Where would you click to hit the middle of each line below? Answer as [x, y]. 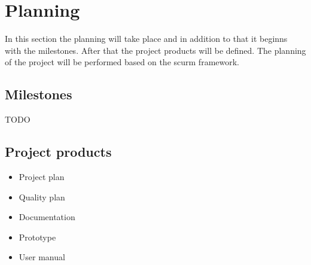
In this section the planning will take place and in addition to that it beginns [146, 39]
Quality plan [42, 197]
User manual [42, 257]
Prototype [37, 237]
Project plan [42, 176]
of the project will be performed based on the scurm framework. [122, 62]
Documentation [47, 217]
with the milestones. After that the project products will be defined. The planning [155, 50]
